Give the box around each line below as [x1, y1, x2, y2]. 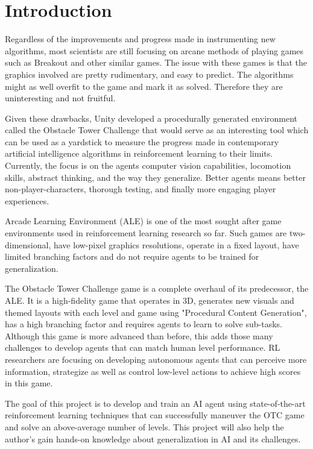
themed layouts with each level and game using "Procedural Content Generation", [5, 306, 307, 318]
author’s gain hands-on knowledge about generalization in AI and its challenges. [5, 432, 301, 445]
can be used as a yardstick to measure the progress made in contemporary [5, 135, 279, 148]
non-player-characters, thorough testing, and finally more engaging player [5, 183, 276, 195]
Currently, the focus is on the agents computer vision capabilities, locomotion [5, 159, 291, 172]
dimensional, [5, 238, 51, 251]
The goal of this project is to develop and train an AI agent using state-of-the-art [5, 397, 306, 409]
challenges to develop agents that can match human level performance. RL [5, 341, 280, 354]
